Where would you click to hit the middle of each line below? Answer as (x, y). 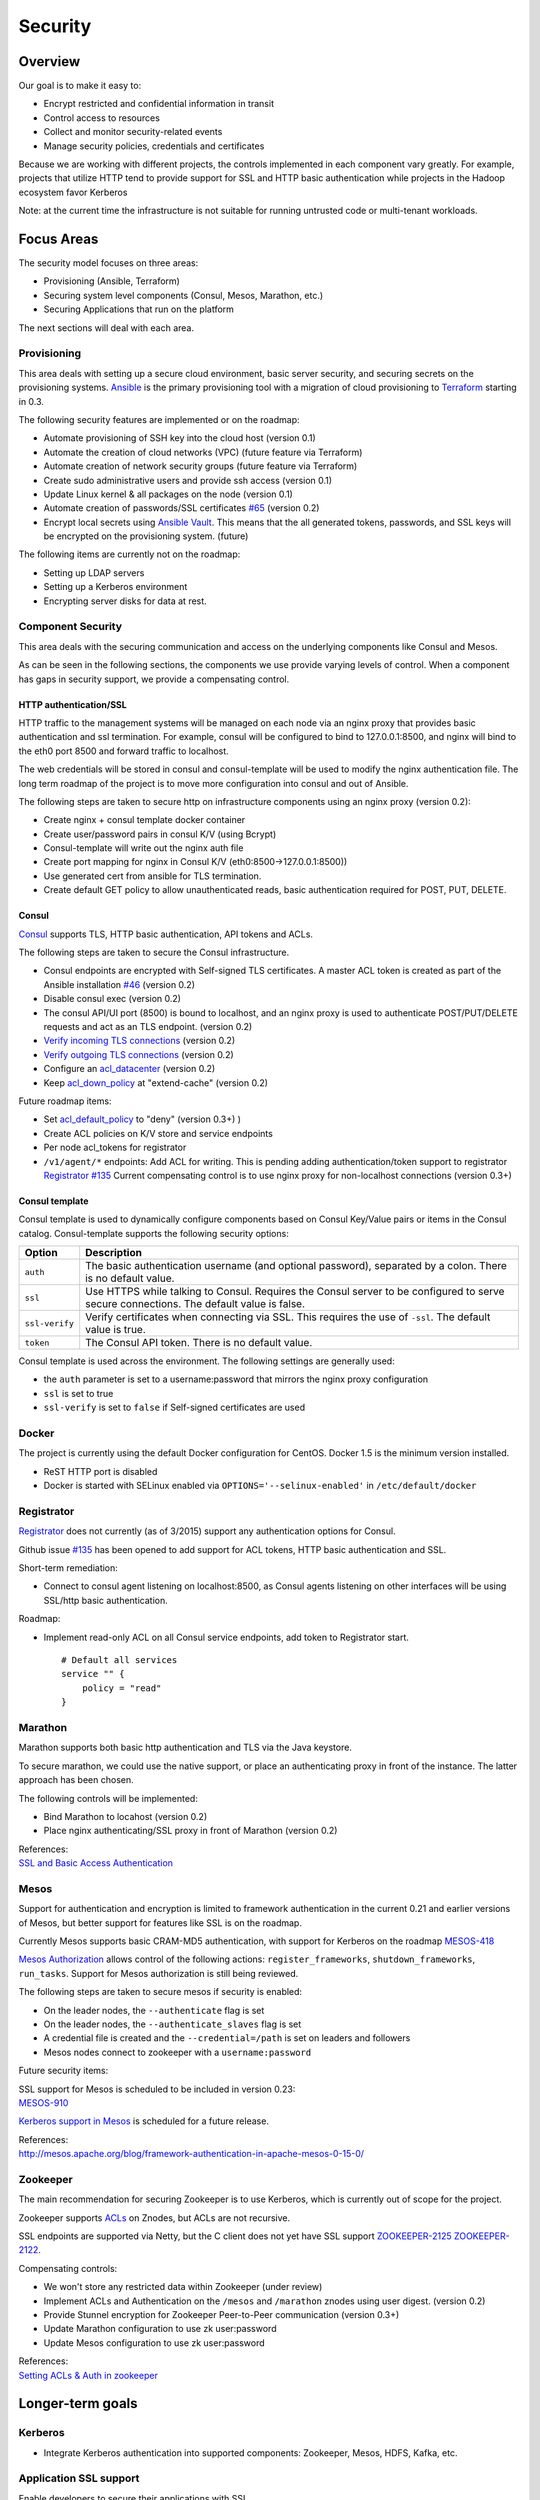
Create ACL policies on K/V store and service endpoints (158, 1133)
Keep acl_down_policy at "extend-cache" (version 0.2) (156, 1082)
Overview (49, 61)
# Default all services (119, 1660)
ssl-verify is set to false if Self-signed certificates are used (174, 1407)
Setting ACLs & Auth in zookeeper (88, 2375)
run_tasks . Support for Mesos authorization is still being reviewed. (158, 1973)
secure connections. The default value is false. (195, 1304)
